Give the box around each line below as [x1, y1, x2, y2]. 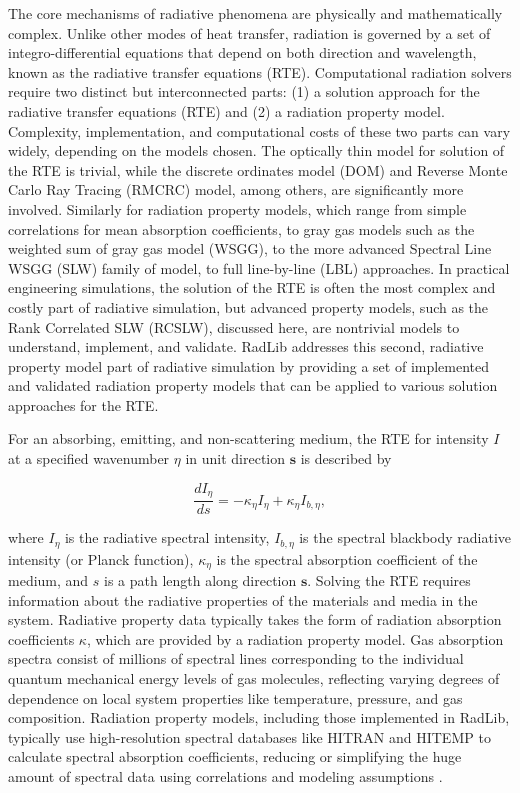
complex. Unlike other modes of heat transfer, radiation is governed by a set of [8, 22, 491, 43]
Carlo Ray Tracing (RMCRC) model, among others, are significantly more [8, 179, 464, 200]
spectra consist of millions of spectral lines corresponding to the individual [8, 648, 464, 669]
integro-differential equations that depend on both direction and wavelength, [8, 42, 477, 63]
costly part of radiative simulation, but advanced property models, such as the [8, 296, 489, 317]
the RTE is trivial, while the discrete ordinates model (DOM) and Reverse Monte [8, 159, 508, 180]
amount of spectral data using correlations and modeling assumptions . [8, 765, 443, 786]
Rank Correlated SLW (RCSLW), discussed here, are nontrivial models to [8, 316, 460, 337]
